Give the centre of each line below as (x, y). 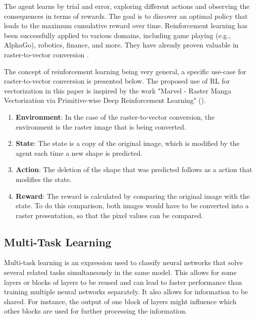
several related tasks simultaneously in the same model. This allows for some (120, 272)
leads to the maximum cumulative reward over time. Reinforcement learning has (126, 25)
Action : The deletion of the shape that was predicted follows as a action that (134, 169)
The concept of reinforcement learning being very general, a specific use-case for (125, 71)
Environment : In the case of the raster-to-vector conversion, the (115, 116)
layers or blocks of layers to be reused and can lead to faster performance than (123, 282)
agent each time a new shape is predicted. (79, 153)
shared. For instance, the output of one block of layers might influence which (120, 301)
